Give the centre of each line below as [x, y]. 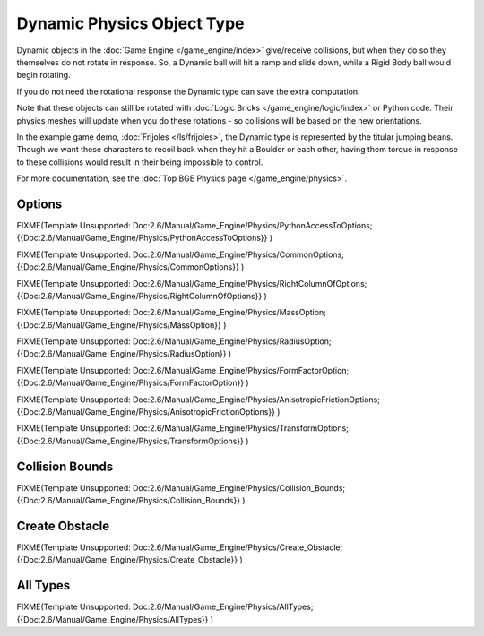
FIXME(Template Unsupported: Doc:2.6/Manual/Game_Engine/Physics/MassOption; [172, 313]
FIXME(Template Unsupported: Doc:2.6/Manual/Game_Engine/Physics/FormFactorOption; [183, 370]
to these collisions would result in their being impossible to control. [140, 162]
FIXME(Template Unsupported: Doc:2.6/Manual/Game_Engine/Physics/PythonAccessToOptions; [194, 225]
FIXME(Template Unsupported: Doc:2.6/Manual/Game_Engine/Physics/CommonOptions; [181, 254]
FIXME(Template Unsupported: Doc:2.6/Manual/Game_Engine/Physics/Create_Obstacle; [180, 547]
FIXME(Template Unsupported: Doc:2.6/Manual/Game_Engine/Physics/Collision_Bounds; [181, 487]
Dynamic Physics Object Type [130, 23]
